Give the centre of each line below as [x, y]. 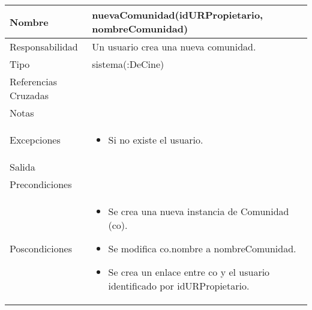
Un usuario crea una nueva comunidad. [174, 47]
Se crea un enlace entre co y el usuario [189, 272]
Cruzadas [29, 95]
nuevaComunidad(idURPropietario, [178, 15]
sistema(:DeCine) [128, 64]
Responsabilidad [44, 47]
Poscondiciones [41, 248]
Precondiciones [41, 184]
